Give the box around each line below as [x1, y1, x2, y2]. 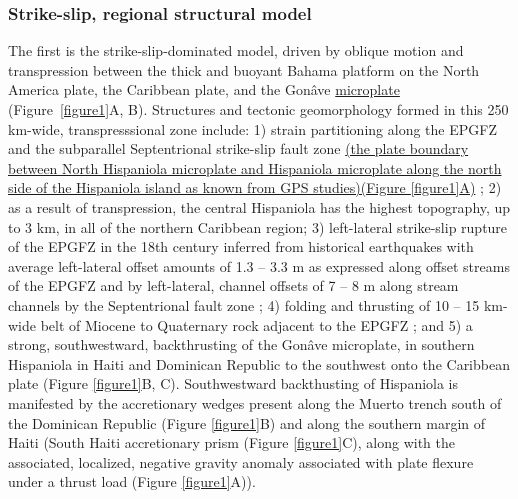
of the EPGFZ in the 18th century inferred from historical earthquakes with [8, 236, 474, 257]
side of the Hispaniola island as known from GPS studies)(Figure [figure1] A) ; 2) [8, 177, 502, 198]
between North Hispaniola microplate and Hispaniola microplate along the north [8, 157, 502, 178]
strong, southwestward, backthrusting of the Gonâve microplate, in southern [8, 334, 475, 355]
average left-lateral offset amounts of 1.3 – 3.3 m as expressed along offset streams [8, 255, 510, 276]
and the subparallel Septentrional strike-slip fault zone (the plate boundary [8, 138, 469, 159]
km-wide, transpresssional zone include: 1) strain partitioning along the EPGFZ [8, 118, 497, 139]
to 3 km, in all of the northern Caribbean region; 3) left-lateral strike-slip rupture [8, 216, 508, 237]
